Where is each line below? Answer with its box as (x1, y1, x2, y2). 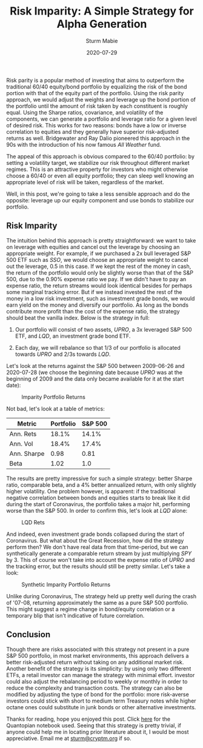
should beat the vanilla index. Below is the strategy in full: (6, 314, 150, 321)
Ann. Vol (9, 439, 33, 448)
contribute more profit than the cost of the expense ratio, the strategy (6, 307, 180, 315)
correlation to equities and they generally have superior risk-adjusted (6, 128, 179, 135)
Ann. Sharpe (9, 449, 45, 458)
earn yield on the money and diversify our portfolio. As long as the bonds (6, 301, 189, 309)
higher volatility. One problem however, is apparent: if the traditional (6, 487, 176, 495)
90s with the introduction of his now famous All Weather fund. (6, 141, 162, 148)
